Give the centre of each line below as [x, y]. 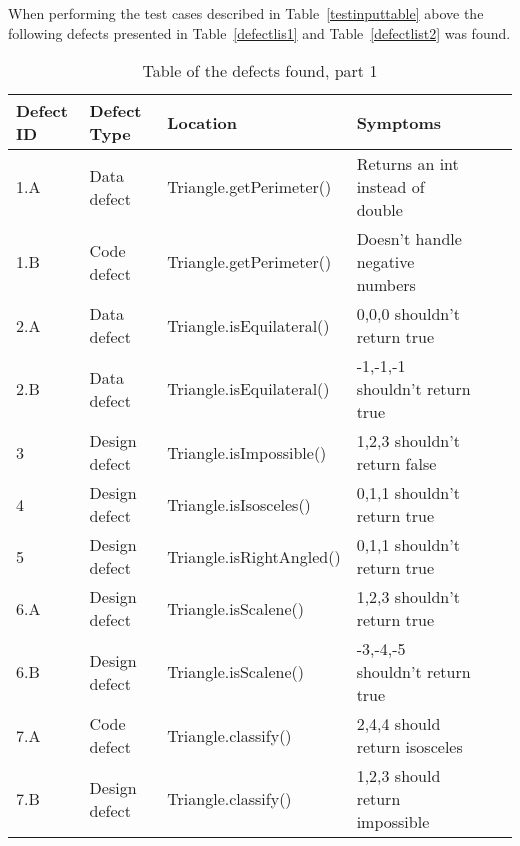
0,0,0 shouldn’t [408, 314]
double [379, 210]
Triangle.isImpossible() [247, 452]
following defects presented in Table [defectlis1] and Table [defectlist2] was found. [259, 32]
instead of [390, 187]
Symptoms [399, 122]
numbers [386, 285]
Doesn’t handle [409, 239]
